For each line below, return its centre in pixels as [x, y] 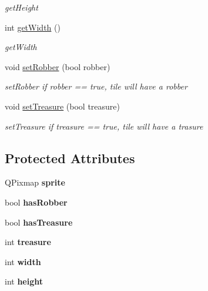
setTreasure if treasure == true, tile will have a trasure [104, 126]
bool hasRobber [36, 202]
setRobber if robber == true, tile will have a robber [96, 86]
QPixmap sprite [35, 182]
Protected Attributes [70, 158]
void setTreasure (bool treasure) [63, 106]
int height [24, 281]
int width [23, 261]
